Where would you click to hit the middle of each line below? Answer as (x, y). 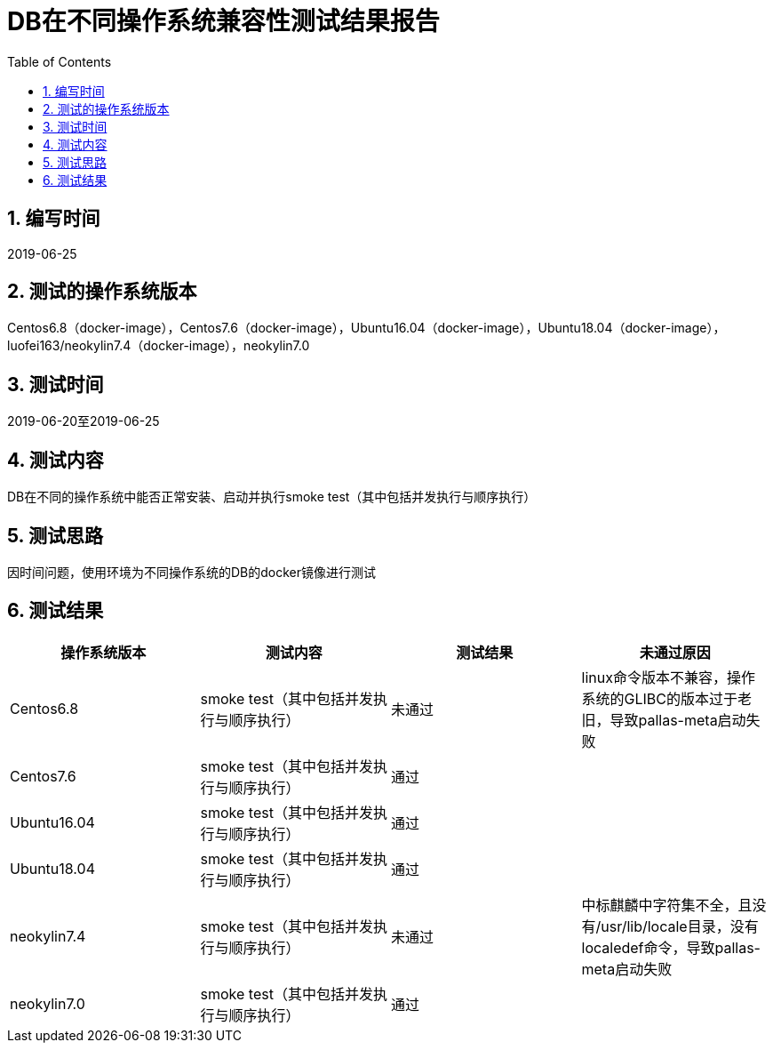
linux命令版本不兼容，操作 (668, 677)
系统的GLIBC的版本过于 (659, 698)
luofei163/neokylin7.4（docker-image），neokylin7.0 (159, 346)
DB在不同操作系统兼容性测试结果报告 (223, 21)
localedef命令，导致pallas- (671, 947)
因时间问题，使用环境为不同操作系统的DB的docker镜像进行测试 (192, 572)
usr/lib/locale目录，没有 (680, 926)
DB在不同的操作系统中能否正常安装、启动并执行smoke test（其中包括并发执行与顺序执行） (272, 497)
